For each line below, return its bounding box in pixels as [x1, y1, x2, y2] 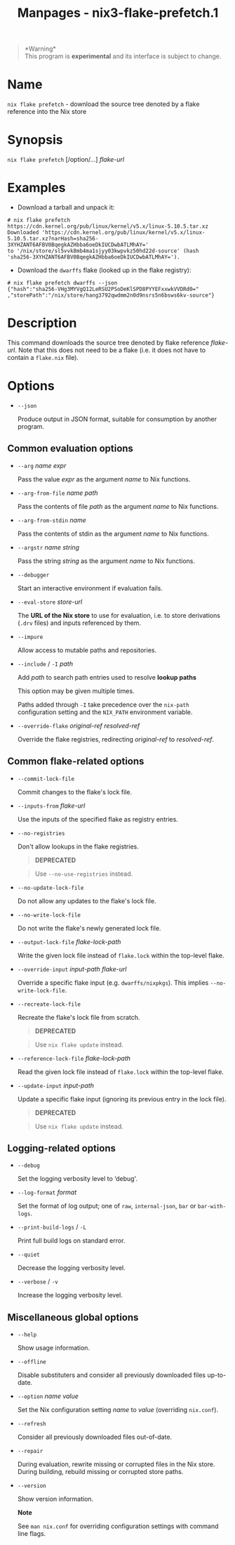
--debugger [17, 571, 50, 578]
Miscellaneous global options [7, 1311, 139, 1323]
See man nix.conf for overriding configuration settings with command [17, 1522, 219, 1530]
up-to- [206, 1371, 227, 1379]
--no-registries [17, 829, 65, 837]
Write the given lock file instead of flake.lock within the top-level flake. [17, 951, 224, 959]
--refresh [17, 1421, 47, 1428]
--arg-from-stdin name [17, 515, 86, 524]
